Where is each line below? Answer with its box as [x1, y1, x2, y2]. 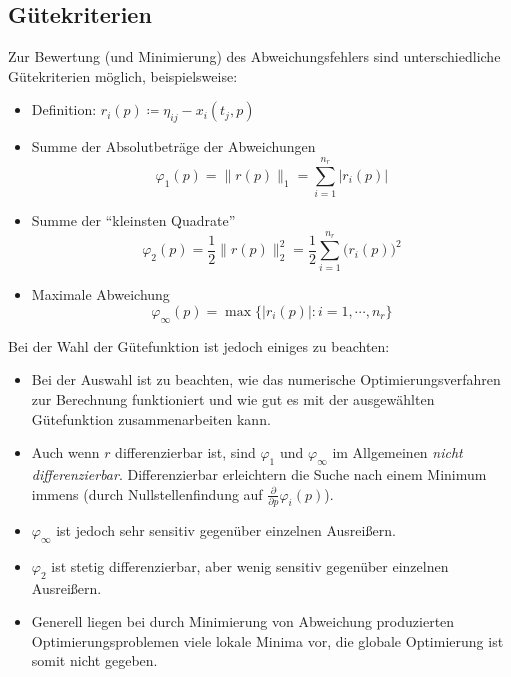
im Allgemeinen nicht [332, 442, 463, 463]
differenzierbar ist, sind [115, 442, 256, 463]
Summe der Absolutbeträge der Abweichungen [31, 136, 316, 157]
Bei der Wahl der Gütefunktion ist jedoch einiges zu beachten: [8, 335, 390, 356]
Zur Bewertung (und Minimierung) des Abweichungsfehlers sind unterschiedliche [8, 46, 501, 67]
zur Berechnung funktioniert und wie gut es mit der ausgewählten [31, 389, 435, 410]
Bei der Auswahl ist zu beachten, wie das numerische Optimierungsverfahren [31, 369, 501, 390]
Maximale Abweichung [31, 284, 170, 305]
